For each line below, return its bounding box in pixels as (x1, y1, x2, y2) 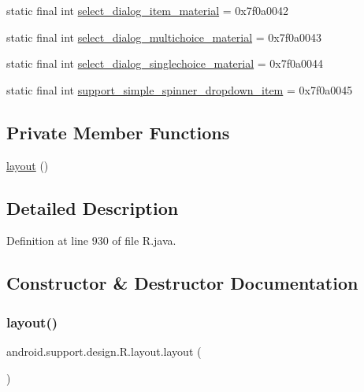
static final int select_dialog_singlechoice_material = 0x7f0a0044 (6, 55, 324, 72)
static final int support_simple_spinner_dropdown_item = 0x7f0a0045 (6, 81, 353, 98)
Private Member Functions (6, 120, 230, 144)
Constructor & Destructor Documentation (6, 271, 358, 295)
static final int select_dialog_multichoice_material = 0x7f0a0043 (6, 28, 321, 45)
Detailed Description (6, 195, 179, 220)
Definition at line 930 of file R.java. (6, 232, 176, 249)
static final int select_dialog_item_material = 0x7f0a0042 (6, 2, 288, 18)
